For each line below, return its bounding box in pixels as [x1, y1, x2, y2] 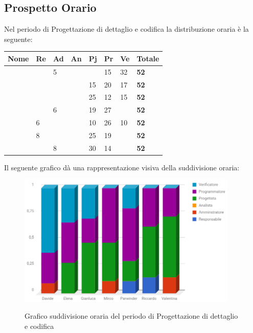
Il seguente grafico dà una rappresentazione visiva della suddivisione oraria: [4, 162, 240, 172]
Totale [136, 53, 159, 63]
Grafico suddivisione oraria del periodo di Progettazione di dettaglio [25, 310, 238, 321]
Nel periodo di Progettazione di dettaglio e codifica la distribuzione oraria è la [4, 24, 249, 34]
